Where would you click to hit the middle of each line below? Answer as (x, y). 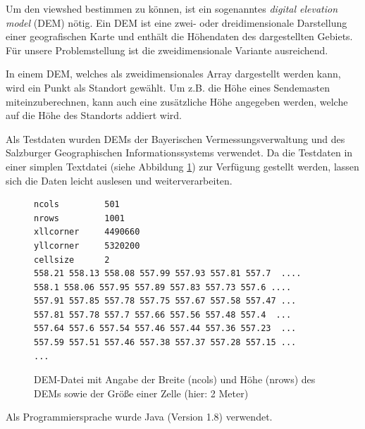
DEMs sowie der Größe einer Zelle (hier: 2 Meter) (141, 393)
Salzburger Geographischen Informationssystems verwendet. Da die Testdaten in (179, 153)
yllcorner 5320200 (87, 245)
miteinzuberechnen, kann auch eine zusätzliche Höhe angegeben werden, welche (177, 101)
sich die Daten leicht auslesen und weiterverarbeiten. (119, 180)
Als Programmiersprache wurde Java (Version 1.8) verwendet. (139, 417)
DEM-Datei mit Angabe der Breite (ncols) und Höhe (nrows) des (175, 379)
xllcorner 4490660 (87, 232)
